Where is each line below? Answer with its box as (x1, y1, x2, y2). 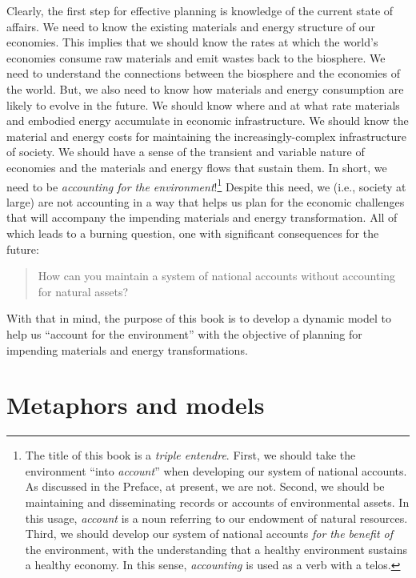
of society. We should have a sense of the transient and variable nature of (6, 143, 365, 160)
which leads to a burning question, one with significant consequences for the (6, 224, 379, 241)
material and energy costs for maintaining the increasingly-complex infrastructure (6, 127, 406, 144)
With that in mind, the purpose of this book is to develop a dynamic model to (6, 310, 391, 327)
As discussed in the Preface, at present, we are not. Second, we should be (25, 478, 385, 495)
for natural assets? (38, 283, 129, 299)
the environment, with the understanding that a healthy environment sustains (25, 540, 408, 557)
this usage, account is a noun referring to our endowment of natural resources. (25, 509, 408, 526)
